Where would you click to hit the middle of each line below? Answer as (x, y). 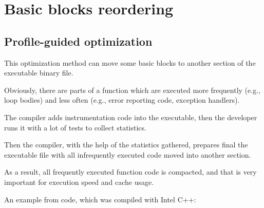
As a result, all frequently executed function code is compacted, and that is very (130, 172)
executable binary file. (39, 73)
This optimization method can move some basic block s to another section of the (130, 62)
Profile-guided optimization (78, 41)
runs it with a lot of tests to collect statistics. (75, 127)
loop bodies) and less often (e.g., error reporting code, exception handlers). (122, 100)
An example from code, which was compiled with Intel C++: (100, 199)
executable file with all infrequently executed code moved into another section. (128, 154)
